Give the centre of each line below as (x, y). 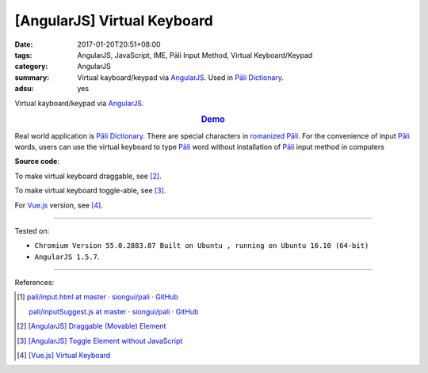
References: (34, 283)
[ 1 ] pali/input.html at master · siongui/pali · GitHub (97, 297)
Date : (24, 44)
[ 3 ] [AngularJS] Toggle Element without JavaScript (100, 341)
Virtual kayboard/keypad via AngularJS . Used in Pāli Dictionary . (181, 77)
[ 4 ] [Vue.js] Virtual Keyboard (64, 356)
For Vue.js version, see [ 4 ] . (59, 205)
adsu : (25, 89)
